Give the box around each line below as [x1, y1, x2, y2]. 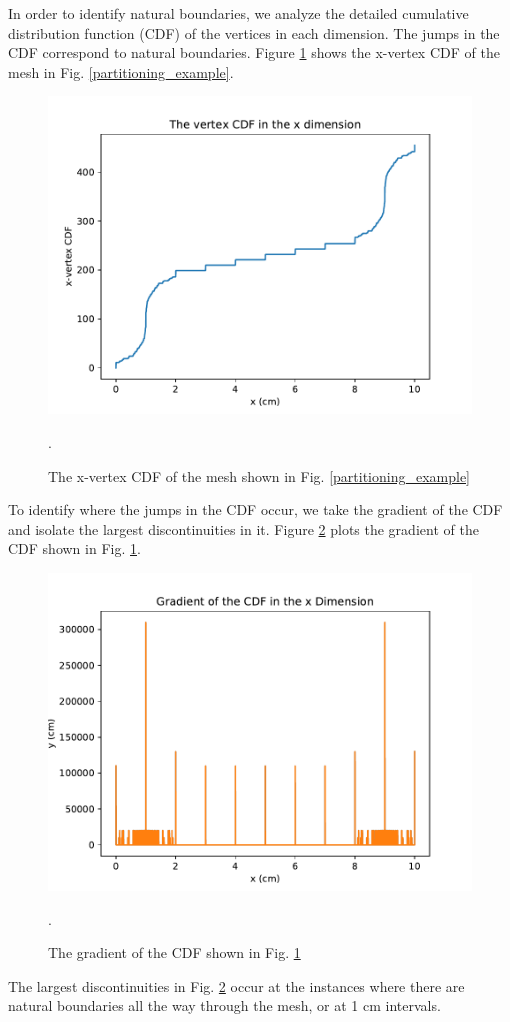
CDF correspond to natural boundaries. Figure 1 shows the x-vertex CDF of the [8, 42, 500, 63]
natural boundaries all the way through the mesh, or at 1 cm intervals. [8, 995, 441, 1016]
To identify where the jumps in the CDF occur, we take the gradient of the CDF [8, 499, 503, 520]
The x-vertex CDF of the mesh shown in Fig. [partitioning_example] [48, 465, 470, 486]
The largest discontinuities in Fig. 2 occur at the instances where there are [8, 975, 465, 996]
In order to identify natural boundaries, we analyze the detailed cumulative [8, 3, 469, 23]
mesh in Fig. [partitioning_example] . [8, 61, 234, 82]
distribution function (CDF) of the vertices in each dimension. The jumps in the [8, 22, 500, 43]
